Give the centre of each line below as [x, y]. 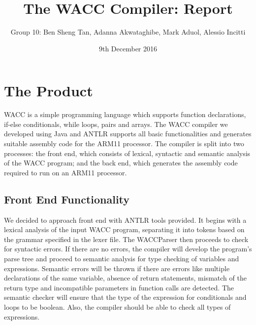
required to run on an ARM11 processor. [65, 172]
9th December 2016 [128, 48]
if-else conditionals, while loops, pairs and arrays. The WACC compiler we [116, 124]
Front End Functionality [67, 199]
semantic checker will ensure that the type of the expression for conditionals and [125, 297]
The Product [48, 91]
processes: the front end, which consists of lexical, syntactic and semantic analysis [127, 153]
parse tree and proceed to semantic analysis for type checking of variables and [122, 258]
